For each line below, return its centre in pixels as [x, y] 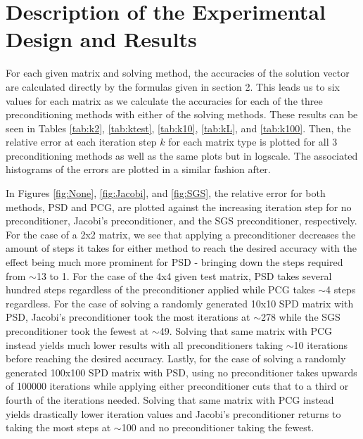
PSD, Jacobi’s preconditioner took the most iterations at [128, 317]
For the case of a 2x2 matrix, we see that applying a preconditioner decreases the [181, 234]
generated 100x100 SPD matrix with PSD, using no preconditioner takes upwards [181, 372]
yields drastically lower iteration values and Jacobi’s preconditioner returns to [173, 413]
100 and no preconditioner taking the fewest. [218, 427]
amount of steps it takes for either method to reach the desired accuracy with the [181, 248]
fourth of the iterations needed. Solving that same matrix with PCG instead [170, 399]
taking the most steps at [58, 427]
